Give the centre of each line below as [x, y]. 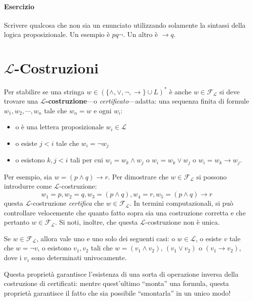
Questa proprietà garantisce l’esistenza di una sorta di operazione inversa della [121, 274]
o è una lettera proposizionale [59, 127]
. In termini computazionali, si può [181, 203]
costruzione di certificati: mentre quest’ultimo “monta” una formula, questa [117, 283]
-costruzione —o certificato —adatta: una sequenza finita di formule [147, 101]
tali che [102, 248]
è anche [180, 91]
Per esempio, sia [28, 176]
